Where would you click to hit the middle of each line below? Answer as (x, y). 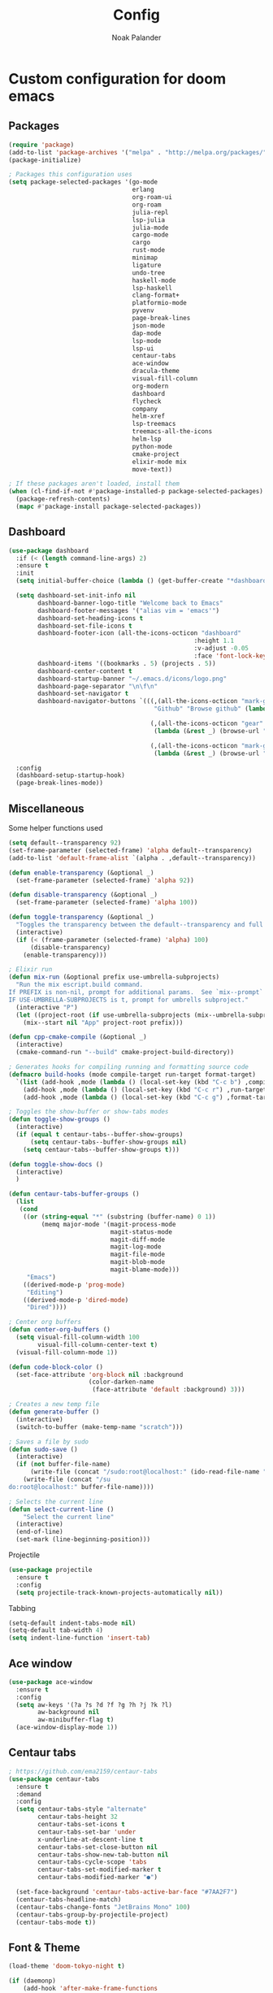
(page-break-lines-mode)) (60, 783)
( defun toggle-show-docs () (56, 1164)
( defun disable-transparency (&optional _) (83, 895)
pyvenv (143, 310)
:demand (29, 1794)
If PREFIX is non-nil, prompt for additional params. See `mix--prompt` (136, 992)
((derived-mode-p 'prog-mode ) (74, 1285)
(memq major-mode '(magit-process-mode (108, 1224)
